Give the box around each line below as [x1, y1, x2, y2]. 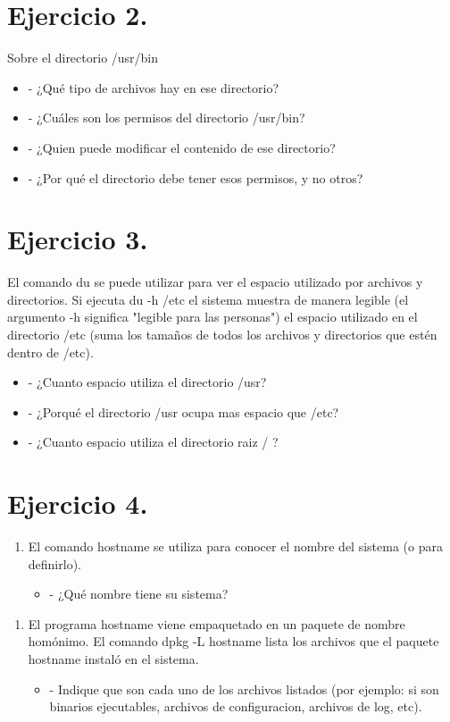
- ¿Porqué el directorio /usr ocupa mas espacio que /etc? [28, 402, 339, 421]
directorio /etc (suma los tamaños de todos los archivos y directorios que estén [7, 325, 437, 343]
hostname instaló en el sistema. [28, 650, 199, 668]
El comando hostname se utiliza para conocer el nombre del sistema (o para [28, 537, 443, 556]
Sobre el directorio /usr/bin [7, 48, 159, 67]
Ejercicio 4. [7, 485, 148, 522]
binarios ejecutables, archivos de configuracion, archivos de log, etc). [49, 697, 422, 716]
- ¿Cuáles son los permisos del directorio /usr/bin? [28, 108, 305, 127]
